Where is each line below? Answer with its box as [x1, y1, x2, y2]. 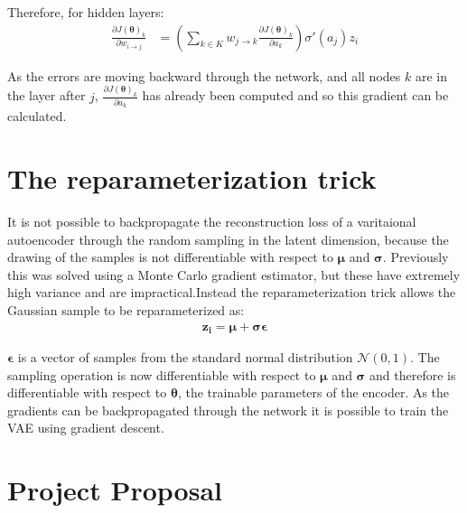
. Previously [382, 247, 449, 266]
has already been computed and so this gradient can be [142, 86, 449, 105]
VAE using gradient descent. [7, 418, 164, 437]
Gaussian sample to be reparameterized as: [7, 300, 245, 319]
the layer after [7, 86, 86, 105]
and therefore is [369, 365, 456, 384]
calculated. [7, 107, 67, 126]
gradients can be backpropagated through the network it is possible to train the [7, 400, 449, 419]
